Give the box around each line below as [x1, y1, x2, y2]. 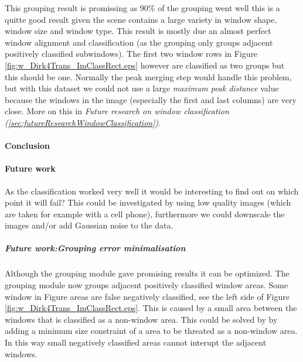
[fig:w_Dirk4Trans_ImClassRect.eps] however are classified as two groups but [5, 59, 285, 71]
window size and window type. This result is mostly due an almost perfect [5, 25, 271, 37]
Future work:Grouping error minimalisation [5, 242, 186, 254]
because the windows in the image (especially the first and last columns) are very [5, 93, 297, 105]
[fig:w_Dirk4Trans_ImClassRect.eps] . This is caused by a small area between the [5, 302, 297, 314]
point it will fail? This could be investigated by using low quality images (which [5, 196, 291, 209]
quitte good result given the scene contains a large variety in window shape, [5, 13, 277, 25]
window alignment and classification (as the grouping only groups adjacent [5, 36, 273, 48]
